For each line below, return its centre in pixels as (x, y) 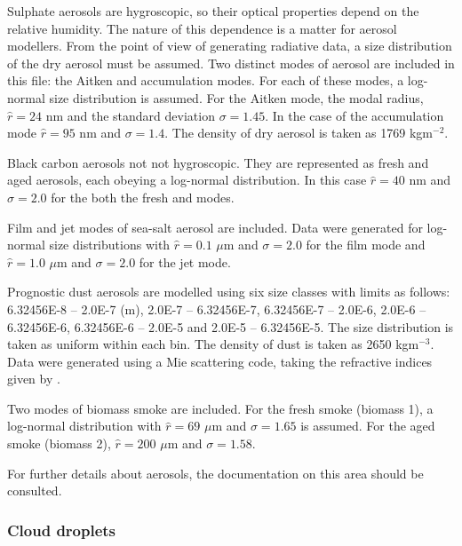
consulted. (35, 491)
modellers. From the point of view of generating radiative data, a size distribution (230, 46)
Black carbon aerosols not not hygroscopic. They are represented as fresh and (218, 162)
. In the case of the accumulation (354, 115)
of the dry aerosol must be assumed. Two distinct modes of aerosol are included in (231, 63)
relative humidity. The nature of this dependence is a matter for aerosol (202, 28)
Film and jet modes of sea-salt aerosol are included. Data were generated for (215, 227)
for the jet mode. (185, 261)
